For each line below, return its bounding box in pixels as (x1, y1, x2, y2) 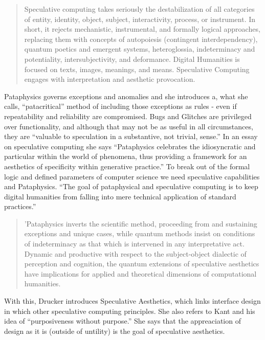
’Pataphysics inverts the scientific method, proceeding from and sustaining (24, 218, 257, 229)
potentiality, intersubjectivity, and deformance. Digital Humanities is (24, 53, 240, 64)
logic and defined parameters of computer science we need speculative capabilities (4, 171, 260, 182)
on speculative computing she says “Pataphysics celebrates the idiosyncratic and (4, 141, 256, 151)
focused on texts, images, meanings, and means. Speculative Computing (24, 63, 250, 74)
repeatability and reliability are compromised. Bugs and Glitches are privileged (4, 110, 252, 121)
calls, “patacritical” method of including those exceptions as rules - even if (4, 101, 237, 111)
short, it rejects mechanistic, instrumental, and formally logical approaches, (24, 24, 260, 34)
